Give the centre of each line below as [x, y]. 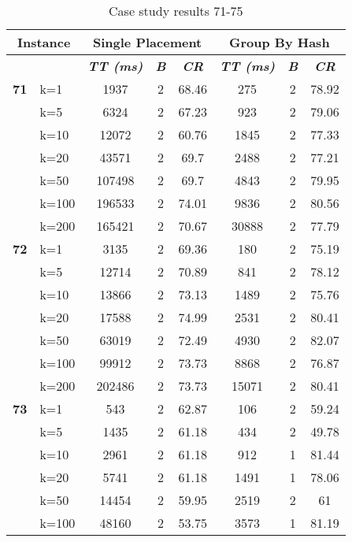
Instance [44, 42]
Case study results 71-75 [176, 11]
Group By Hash [280, 42]
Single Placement [148, 42]
